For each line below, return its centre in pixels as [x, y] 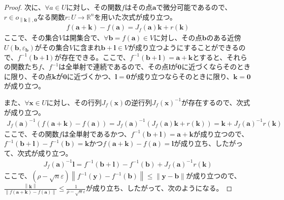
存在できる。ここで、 [95, 57]
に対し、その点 [178, 38]
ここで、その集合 [32, 38]
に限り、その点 [28, 76]
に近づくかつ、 [91, 76]
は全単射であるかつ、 [96, 133]
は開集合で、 [83, 38]
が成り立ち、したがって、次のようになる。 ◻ [159, 188]
